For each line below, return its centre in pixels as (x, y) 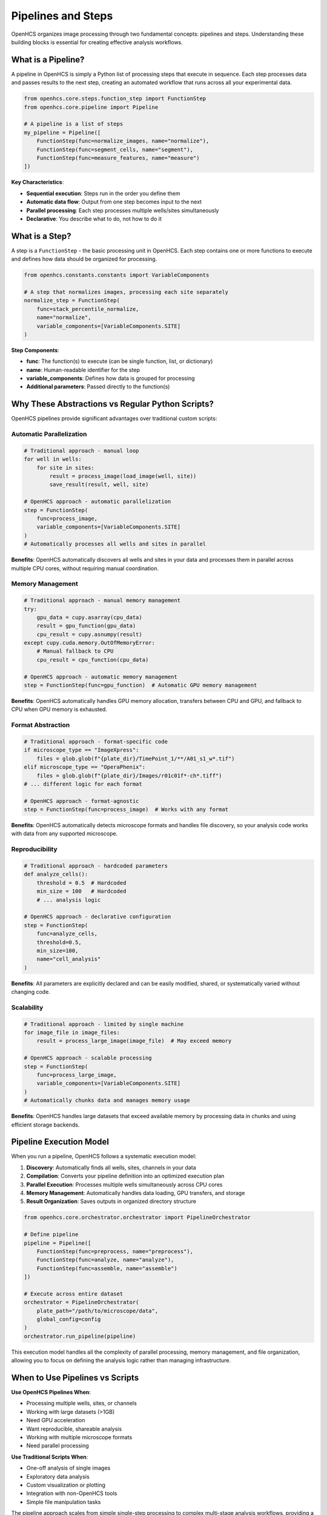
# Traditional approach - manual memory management (102, 601)
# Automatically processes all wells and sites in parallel (115, 544)
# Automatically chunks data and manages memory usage (107, 1100)
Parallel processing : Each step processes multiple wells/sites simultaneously (123, 210)
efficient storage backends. (45, 1125)
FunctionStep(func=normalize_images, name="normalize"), (123, 141)
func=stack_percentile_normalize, (88, 309)
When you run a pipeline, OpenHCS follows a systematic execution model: (104, 1156)
